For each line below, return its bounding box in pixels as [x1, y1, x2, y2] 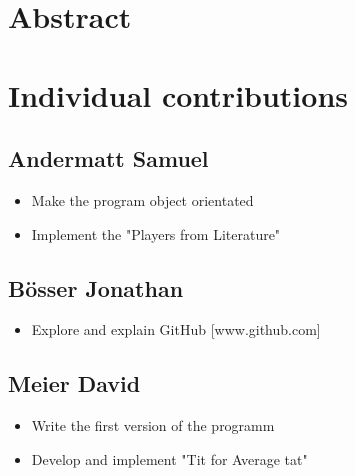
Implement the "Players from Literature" [31, 223, 281, 244]
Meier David [8, 368, 141, 399]
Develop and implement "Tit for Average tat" [31, 448, 308, 469]
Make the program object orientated [31, 189, 254, 210]
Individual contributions [8, 74, 349, 115]
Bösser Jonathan [8, 272, 184, 303]
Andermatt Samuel [8, 143, 209, 174]
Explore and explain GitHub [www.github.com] [31, 319, 321, 340]
